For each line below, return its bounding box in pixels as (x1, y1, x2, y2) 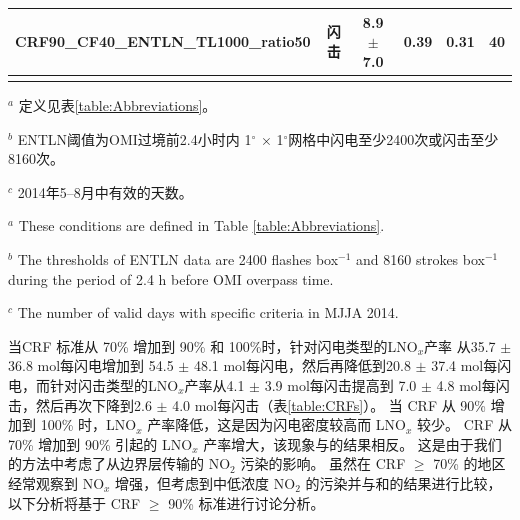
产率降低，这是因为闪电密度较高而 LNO (147, 414, 406, 435)
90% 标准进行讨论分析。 (168, 492, 325, 513)
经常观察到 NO (8, 472, 105, 493)
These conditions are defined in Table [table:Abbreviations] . (18, 215, 385, 236)
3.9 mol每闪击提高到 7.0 (264, 374, 417, 395)
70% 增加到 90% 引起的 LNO (8, 433, 193, 454)
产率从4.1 (184, 374, 245, 395)
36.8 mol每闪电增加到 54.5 (8, 355, 174, 376)
